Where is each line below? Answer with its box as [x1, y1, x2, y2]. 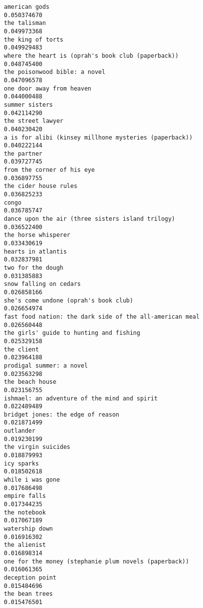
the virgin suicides [4, 444, 71, 451]
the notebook [4, 509, 46, 516]
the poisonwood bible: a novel [4, 69, 105, 76]
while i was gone [4, 476, 60, 484]
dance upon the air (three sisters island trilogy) [4, 215, 175, 223]
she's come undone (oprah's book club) [4, 297, 133, 304]
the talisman [4, 20, 46, 27]
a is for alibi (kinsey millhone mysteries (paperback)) [4, 134, 193, 141]
